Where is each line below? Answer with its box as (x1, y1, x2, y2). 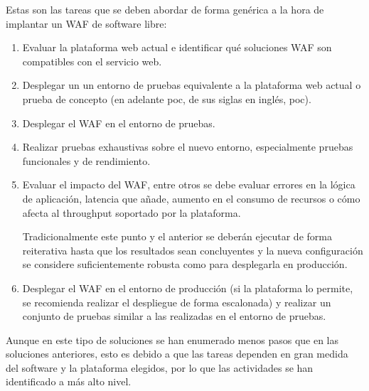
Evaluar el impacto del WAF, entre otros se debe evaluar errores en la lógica (22, 177, 355, 192)
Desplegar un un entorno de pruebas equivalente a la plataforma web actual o (22, 77, 361, 92)
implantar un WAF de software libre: (6, 16, 167, 31)
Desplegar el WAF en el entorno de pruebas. (22, 115, 215, 130)
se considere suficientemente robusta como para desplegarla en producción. (22, 257, 348, 272)
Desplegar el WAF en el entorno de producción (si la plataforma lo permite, (22, 280, 353, 295)
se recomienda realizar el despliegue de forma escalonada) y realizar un (22, 294, 331, 309)
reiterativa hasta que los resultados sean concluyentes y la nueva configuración (22, 242, 363, 257)
